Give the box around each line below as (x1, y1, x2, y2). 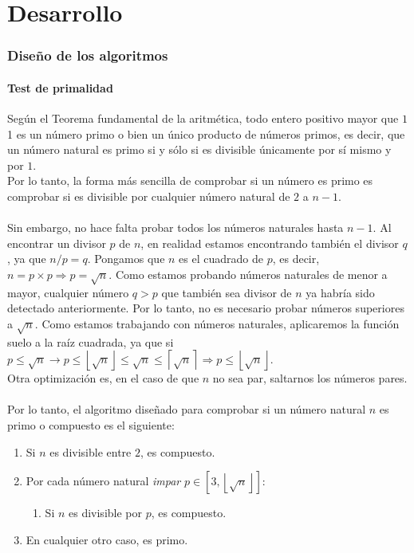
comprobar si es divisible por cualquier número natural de (7, 187, 290, 204)
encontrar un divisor (7, 234, 106, 251)
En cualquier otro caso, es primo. (26, 531, 188, 547)
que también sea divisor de (161, 284, 292, 300)
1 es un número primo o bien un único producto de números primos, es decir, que (7, 125, 405, 142)
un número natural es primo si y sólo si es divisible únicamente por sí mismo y (7, 141, 392, 158)
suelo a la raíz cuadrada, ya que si (7, 333, 174, 350)
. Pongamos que (87, 250, 165, 267)
